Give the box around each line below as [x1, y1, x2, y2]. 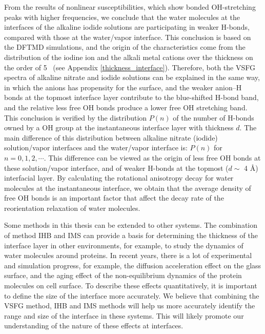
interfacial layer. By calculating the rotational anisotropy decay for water [4, 172, 234, 183]
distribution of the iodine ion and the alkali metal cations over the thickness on [4, 51, 253, 62]
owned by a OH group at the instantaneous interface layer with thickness [4, 122, 234, 133]
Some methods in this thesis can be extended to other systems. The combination [4, 220, 258, 230]
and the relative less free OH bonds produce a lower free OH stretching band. [4, 102, 248, 112]
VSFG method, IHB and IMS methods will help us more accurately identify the [4, 300, 255, 311]
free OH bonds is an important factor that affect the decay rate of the [4, 192, 224, 203]
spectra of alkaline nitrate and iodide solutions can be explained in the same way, [4, 72, 260, 83]
